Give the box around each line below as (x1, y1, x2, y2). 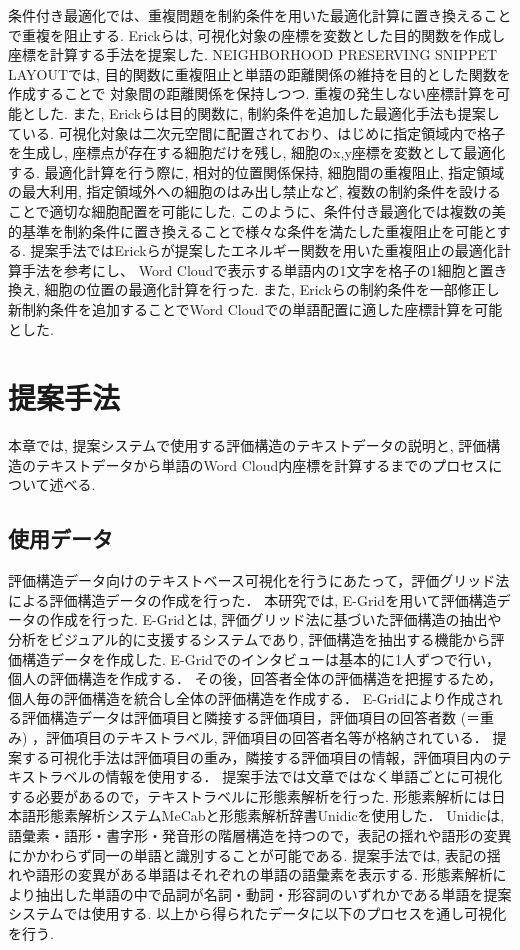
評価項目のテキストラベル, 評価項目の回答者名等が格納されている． (46, 726, 488, 747)
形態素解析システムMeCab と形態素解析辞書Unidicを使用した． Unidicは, (35, 805, 505, 826)
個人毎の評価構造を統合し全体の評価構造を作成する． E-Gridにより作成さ (8, 687, 489, 708)
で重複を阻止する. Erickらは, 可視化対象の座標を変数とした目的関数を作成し (8, 24, 506, 45)
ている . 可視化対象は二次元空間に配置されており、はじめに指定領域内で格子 (8, 122, 506, 143)
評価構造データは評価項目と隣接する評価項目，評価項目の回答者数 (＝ (21, 707, 481, 728)
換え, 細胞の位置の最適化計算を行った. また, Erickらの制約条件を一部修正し (8, 279, 500, 300)
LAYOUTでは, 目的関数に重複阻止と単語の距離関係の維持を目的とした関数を (8, 63, 511, 84)
